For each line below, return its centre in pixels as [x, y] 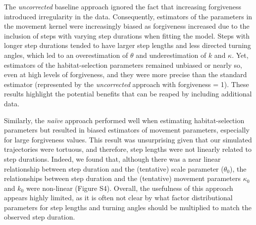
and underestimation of [171, 55]
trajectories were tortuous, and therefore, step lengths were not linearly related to [128, 149]
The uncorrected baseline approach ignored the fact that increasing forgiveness [123, 6]
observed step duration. [40, 217]
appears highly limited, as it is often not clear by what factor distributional [118, 198]
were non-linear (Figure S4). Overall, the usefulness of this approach [129, 188]
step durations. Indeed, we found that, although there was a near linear [112, 158]
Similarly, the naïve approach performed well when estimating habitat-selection [124, 120]
